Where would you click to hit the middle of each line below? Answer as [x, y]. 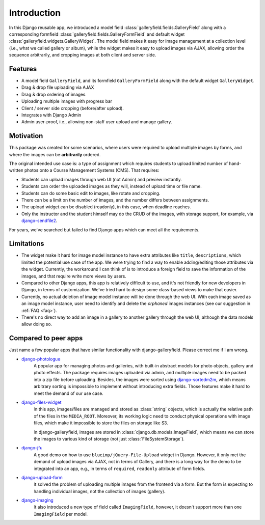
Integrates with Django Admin [51, 115]
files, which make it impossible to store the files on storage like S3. [101, 423]
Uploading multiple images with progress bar [67, 101]
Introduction [35, 13]
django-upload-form [42, 477]
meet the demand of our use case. [68, 393]
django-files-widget [41, 402]
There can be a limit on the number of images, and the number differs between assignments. [115, 200]
